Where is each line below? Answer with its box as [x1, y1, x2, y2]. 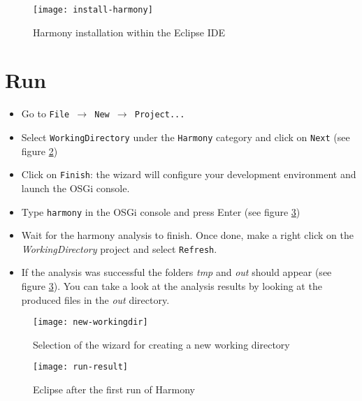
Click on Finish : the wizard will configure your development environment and [21, 167, 356, 182]
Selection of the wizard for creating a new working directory [33, 337, 290, 351]
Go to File [21, 106, 70, 121]
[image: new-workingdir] [33, 317, 148, 328]
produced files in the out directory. [21, 292, 170, 307]
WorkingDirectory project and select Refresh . [21, 241, 217, 256]
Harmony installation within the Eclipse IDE [33, 24, 225, 39]
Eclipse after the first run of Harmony [33, 382, 195, 397]
